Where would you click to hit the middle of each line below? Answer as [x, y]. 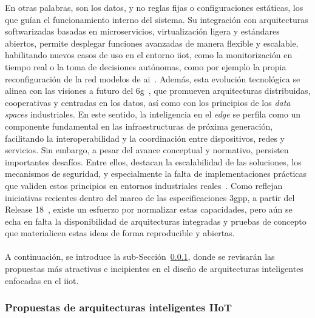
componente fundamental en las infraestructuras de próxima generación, [139, 126]
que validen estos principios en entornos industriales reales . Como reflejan [144, 185]
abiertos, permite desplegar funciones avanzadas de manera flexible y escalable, [152, 43]
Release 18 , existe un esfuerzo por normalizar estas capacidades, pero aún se [149, 209]
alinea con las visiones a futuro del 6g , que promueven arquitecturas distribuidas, [158, 91]
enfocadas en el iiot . [42, 280]
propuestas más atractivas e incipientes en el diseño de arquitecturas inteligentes [154, 269]
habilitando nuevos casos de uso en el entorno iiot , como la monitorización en [149, 55]
